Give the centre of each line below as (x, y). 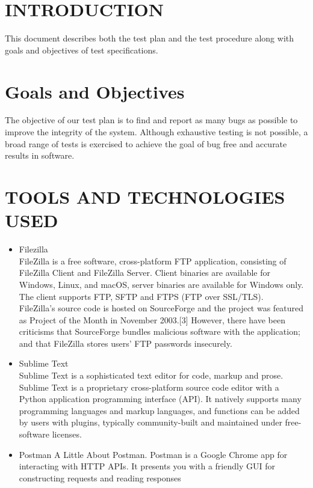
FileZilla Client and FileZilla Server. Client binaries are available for (144, 273)
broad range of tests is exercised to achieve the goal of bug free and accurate (146, 143)
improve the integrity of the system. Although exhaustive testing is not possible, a (156, 132)
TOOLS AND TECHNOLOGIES (145, 197)
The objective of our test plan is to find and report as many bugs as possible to (151, 120)
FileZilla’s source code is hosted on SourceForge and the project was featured (161, 308)
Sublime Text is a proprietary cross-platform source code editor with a (149, 387)
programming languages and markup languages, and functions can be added (159, 410)
